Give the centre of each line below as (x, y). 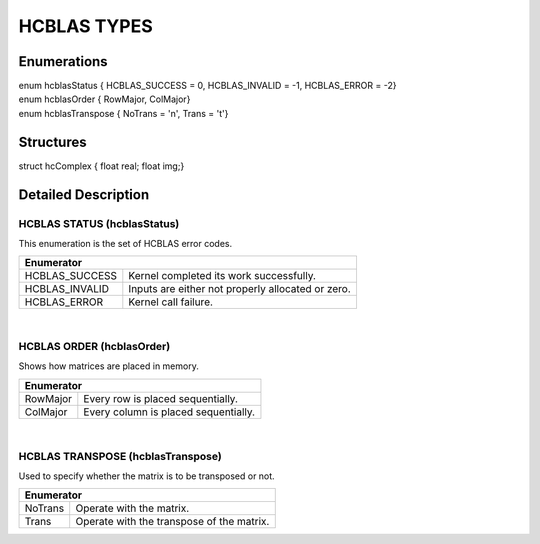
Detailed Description (84, 194)
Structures (52, 141)
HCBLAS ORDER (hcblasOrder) (94, 347)
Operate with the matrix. (132, 508)
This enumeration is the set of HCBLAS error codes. (125, 243)
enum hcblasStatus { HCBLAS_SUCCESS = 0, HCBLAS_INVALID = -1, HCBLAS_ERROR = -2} (207, 86)
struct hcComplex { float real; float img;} (101, 166)
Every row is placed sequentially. (161, 398)
